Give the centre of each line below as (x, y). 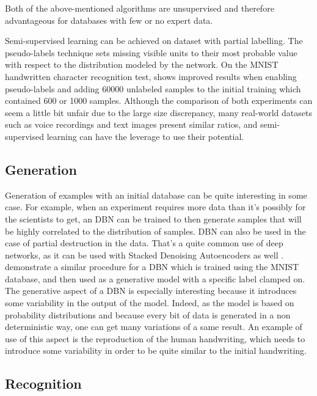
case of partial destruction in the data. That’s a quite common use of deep (144, 243)
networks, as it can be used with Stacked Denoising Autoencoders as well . (144, 255)
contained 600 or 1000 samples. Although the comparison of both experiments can (159, 101)
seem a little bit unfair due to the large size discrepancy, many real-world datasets (158, 112)
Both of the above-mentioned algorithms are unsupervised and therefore (140, 8)
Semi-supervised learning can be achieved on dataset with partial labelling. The (154, 41)
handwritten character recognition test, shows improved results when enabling (151, 76)
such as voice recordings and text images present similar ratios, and (131, 124)
